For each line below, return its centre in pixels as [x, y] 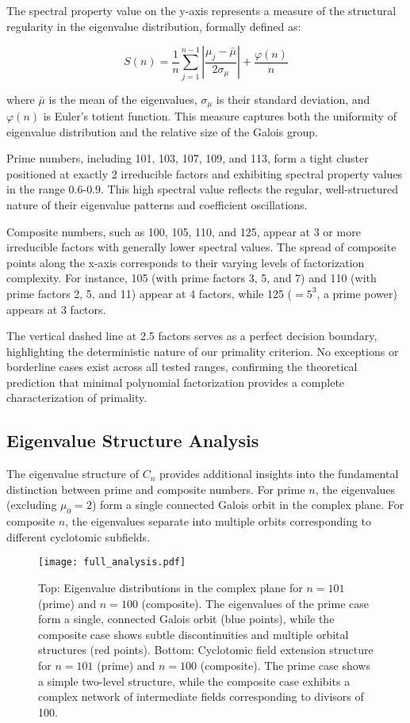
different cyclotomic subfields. [79, 536]
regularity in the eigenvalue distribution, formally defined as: [154, 26]
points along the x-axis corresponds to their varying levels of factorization [186, 262]
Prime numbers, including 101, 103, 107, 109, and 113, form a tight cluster [188, 158]
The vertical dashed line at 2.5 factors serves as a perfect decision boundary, [192, 336]
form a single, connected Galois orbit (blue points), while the [186, 619]
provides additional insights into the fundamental [279, 474]
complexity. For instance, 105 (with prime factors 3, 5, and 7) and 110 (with [192, 278]
